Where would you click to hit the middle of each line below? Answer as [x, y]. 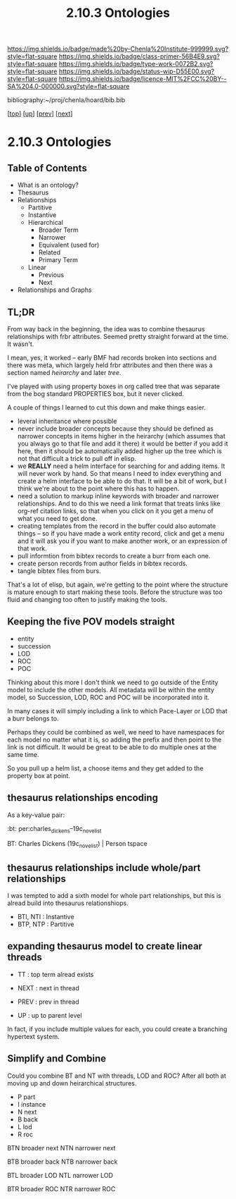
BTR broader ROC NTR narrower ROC [61, 1188]
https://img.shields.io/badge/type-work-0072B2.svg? [136, 64]
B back [28, 1119]
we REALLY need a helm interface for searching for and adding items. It [121, 466]
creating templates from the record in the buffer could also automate [117, 526]
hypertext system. [33, 1036]
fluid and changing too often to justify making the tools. [87, 599]
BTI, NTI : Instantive [46, 917]
